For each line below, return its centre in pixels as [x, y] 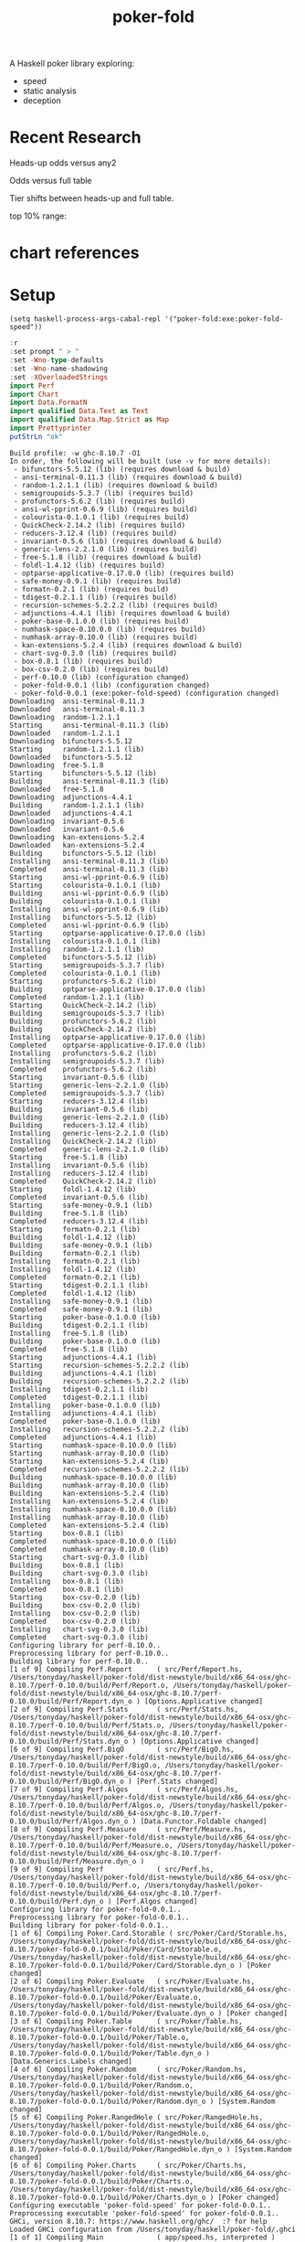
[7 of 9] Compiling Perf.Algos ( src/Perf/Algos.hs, [124, 1789]
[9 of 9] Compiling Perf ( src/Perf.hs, [112, 1869]
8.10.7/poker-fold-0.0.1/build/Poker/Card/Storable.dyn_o [122, 1965]
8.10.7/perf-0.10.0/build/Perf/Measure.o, [91, 1845]
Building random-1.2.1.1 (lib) [77, 805]
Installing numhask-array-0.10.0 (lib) [89, 1517]
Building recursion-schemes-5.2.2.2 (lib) [100, 1381]
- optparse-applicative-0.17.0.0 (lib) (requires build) [124, 573]
